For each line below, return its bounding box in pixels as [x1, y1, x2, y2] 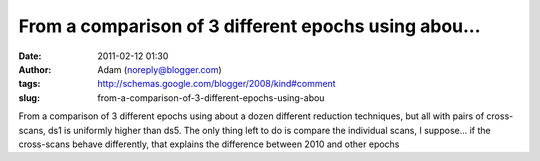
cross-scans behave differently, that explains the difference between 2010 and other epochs [18, 138, 400, 150]
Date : [18, 50, 42, 62]
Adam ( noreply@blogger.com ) [97, 63, 222, 75]
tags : [18, 78, 41, 90]
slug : [18, 91, 40, 104]
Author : [18, 63, 52, 75]
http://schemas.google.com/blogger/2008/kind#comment [97, 78, 336, 90]
